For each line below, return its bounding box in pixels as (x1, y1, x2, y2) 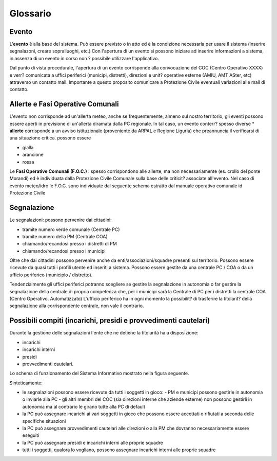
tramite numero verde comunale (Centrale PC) (22, 226, 120, 233)
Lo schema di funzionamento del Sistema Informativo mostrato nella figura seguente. (9, 370, 189, 377)
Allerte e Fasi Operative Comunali (9, 100, 119, 109)
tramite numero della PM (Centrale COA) (22, 233, 108, 239)
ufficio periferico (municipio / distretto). (9, 272, 93, 278)
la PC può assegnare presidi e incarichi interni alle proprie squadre (22, 439, 164, 446)
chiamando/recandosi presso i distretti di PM (22, 241, 117, 247)
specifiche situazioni (22, 418, 66, 424)
